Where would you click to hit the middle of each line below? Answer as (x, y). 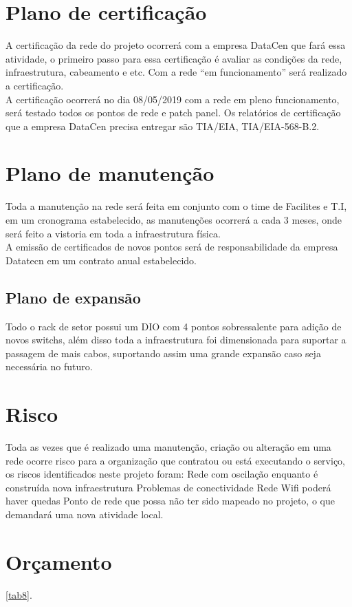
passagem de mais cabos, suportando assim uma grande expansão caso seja (163, 353)
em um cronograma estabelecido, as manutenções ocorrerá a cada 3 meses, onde (174, 220)
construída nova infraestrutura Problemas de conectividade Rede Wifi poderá (168, 487)
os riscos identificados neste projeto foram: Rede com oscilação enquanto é (162, 474)
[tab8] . (19, 594)
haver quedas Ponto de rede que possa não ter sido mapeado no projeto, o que (170, 501)
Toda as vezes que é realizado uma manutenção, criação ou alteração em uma (168, 447)
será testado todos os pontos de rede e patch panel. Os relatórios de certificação (173, 113)
